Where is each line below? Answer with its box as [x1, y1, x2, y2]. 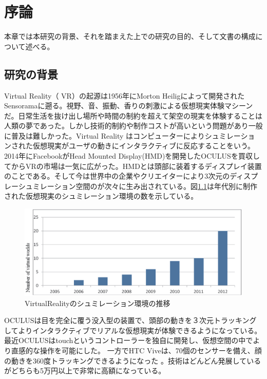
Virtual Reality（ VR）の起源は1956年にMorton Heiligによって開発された [4, 90, 245, 101]
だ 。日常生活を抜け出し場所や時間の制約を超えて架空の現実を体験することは [4, 110, 262, 121]
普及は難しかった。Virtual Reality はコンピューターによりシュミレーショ [11, 130, 255, 141]
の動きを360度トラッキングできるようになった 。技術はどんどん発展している [4, 355, 261, 366]
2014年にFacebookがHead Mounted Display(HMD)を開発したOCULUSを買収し [4, 150, 260, 161]
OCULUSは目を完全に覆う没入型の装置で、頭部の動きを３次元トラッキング [4, 315, 257, 326]
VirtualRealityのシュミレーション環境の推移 [25, 297, 170, 308]
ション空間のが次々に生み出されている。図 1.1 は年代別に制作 [54, 180, 257, 191]
